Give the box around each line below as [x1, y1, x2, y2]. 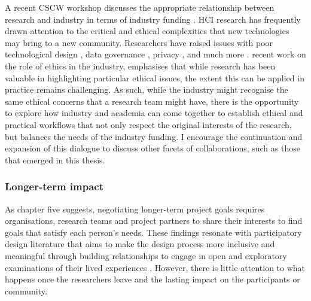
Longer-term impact [5, 179, 104, 194]
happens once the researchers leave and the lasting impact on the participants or [5, 273, 300, 285]
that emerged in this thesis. [5, 153, 105, 166]
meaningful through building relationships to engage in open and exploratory [5, 249, 287, 262]
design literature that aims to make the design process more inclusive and [5, 238, 275, 250]
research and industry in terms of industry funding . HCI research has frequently [5, 13, 301, 25]
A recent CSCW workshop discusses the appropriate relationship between [5, 1, 275, 13]
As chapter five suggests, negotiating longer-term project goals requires [5, 202, 265, 215]
